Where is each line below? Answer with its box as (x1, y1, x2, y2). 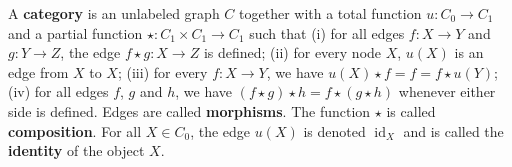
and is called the (403, 120, 504, 141)
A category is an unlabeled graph (8, 3, 220, 23)
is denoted (303, 120, 366, 141)
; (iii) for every (117, 61, 208, 82)
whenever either (398, 81, 496, 102)
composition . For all (8, 120, 142, 141)
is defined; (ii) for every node (203, 42, 382, 63)
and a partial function (8, 22, 143, 43)
